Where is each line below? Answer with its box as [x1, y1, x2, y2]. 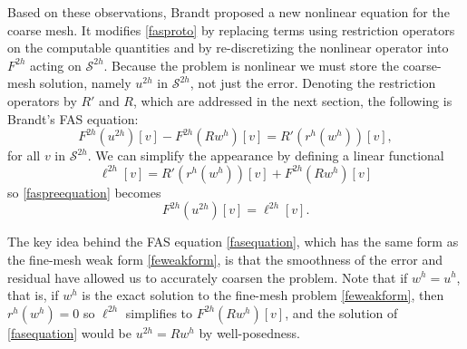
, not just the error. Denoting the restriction [190, 73, 436, 92]
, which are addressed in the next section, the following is [133, 91, 452, 110]
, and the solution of [285, 303, 398, 322]
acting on [30, 55, 82, 74]
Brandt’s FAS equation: [7, 109, 139, 128]
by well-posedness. [199, 323, 300, 342]
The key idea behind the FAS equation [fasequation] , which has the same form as [7, 232, 459, 251]
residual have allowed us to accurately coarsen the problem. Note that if [7, 267, 408, 286]
